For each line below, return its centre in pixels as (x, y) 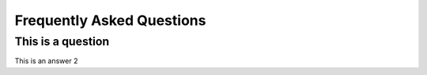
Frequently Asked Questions (110, 20)
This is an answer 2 (46, 61)
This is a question (62, 41)
